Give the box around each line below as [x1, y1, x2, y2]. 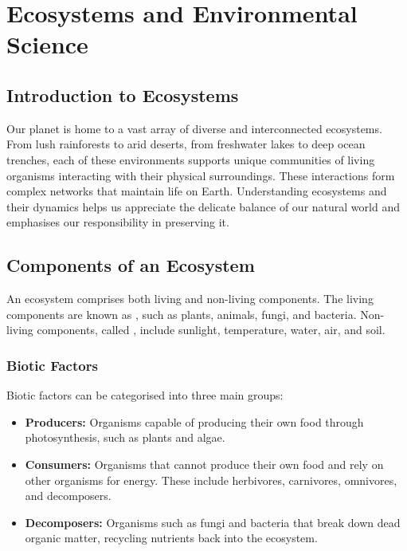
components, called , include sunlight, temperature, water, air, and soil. [37, 321, 385, 338]
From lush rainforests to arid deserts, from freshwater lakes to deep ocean [6, 136, 366, 152]
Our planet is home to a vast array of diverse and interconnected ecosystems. [6, 120, 382, 136]
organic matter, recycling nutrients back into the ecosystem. [25, 529, 318, 546]
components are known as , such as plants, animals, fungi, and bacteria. [6, 305, 357, 322]
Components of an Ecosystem [6, 253, 255, 277]
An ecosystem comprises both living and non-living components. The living [6, 290, 374, 307]
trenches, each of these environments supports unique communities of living [6, 151, 375, 167]
